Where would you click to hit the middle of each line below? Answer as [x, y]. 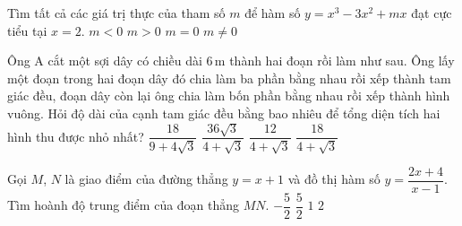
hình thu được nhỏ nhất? [76, 136]
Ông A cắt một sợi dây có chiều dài [105, 61]
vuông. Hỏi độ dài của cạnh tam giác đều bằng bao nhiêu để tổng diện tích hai [224, 113]
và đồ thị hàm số [334, 179]
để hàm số [273, 13]
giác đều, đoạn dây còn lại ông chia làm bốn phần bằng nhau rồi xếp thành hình [229, 96]
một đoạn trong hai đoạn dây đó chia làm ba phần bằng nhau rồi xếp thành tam [229, 78]
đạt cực [432, 13]
